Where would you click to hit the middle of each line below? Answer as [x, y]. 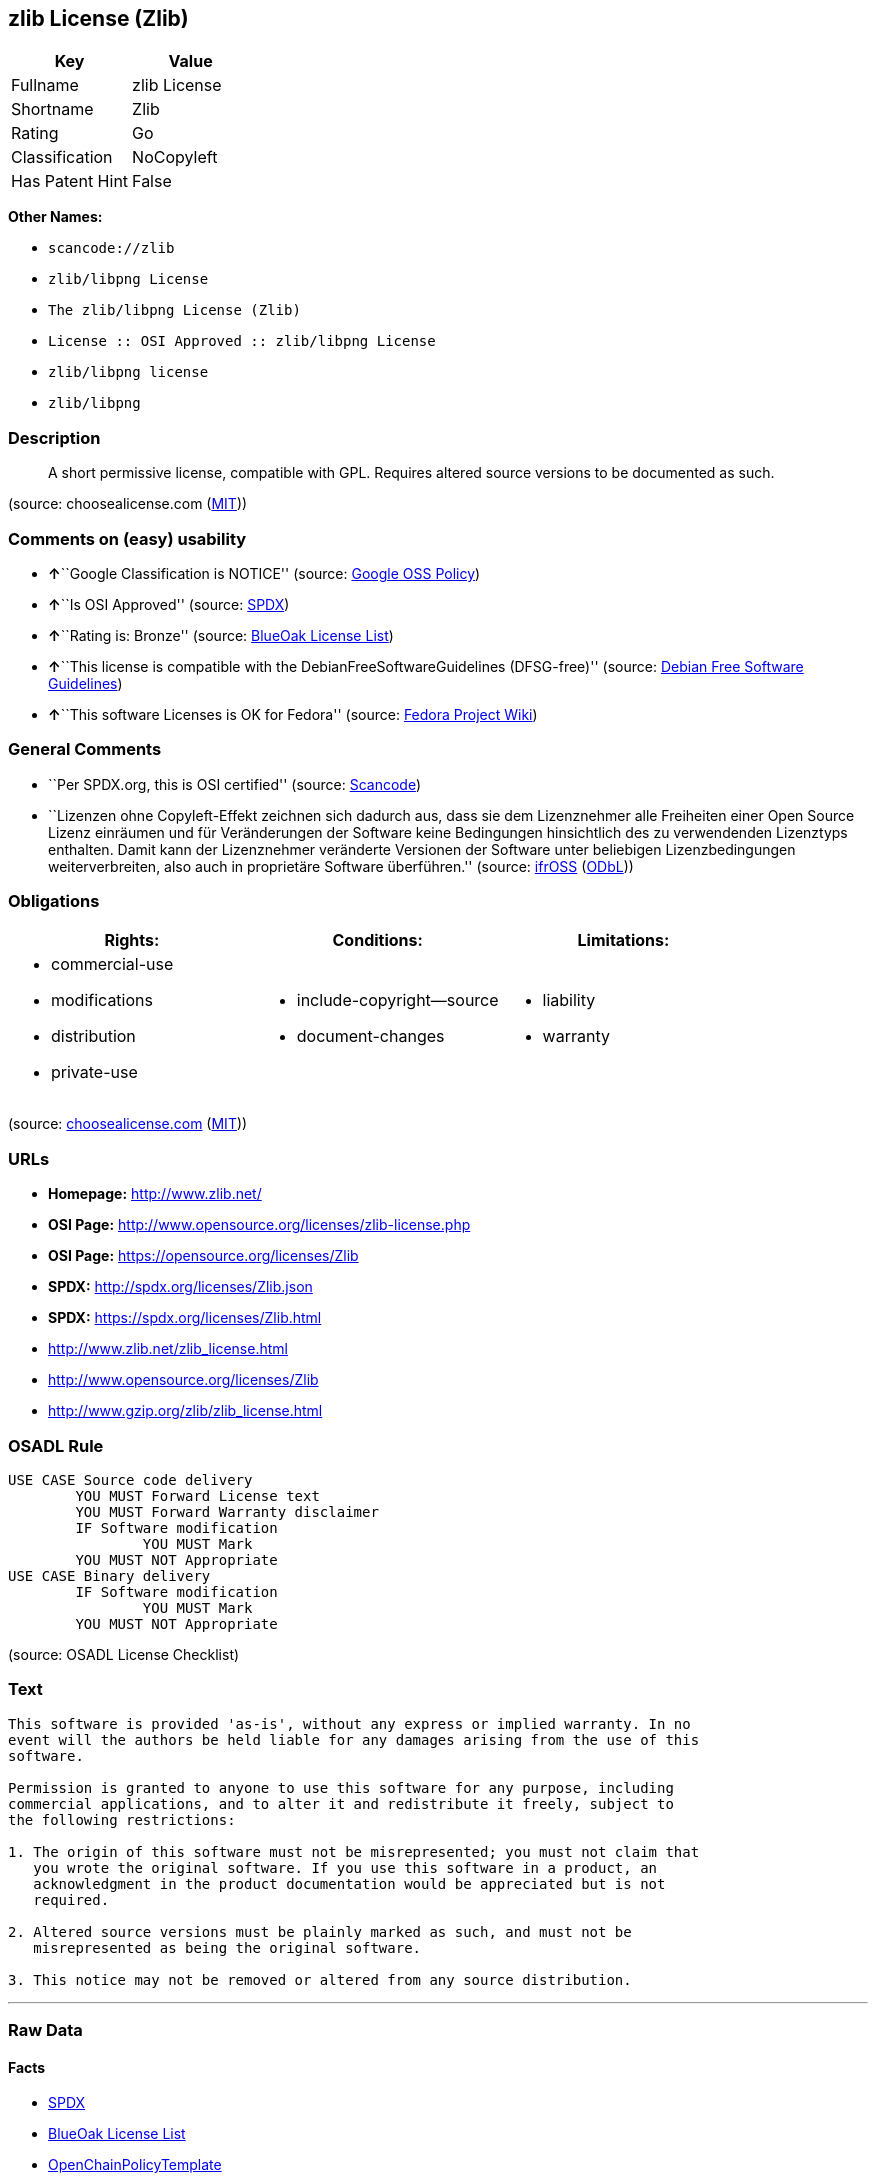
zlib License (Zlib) [98, 18]
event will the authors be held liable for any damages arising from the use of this [354, 1739]
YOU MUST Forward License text [197, 1495]
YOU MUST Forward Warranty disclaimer [227, 1511]
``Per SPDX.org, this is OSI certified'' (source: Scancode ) [235, 784]
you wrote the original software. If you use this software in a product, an [345, 1867]
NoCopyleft [175, 157]
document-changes [370, 1036]
